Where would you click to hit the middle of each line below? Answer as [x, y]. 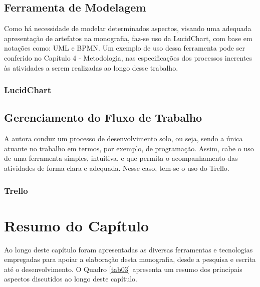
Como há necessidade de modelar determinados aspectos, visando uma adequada [128, 28]
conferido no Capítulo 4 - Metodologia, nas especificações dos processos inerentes [128, 57]
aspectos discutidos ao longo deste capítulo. [71, 279]
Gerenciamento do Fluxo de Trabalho [103, 117]
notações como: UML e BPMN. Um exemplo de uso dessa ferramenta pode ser [124, 48]
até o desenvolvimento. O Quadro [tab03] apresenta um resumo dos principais [123, 269]
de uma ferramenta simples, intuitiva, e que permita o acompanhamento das [121, 158]
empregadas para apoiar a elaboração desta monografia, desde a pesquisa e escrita [130, 259]
